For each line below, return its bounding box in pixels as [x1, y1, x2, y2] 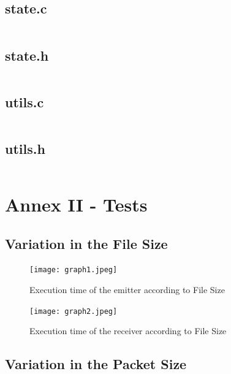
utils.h [5, 139, 45, 158]
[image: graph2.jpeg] [29, 307, 118, 316]
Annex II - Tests [5, 192, 148, 216]
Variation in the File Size [5, 234, 168, 253]
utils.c [5, 92, 44, 111]
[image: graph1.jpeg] [29, 265, 118, 275]
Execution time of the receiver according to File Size [29, 324, 227, 337]
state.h [5, 45, 49, 64]
